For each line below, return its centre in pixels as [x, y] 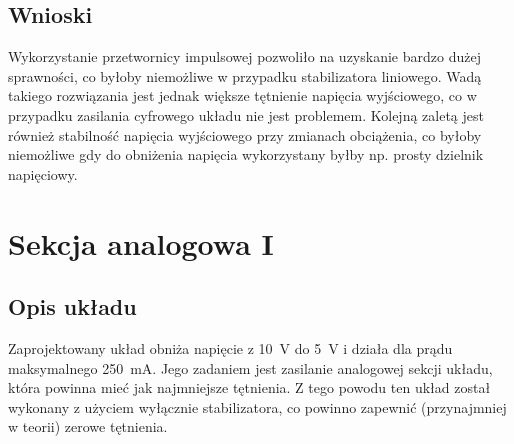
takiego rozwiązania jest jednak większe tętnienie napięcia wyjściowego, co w [242, 95]
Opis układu [72, 306]
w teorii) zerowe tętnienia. [88, 426]
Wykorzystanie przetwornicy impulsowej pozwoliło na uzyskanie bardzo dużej [244, 56]
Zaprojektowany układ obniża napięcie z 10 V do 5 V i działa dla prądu [230, 347]
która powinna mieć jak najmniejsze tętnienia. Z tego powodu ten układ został [249, 387]
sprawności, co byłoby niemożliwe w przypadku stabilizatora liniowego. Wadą [245, 75]
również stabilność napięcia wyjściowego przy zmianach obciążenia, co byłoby [245, 134]
